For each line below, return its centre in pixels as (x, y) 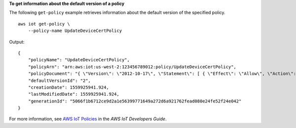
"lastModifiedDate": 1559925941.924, (74, 94)
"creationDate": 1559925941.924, (69, 87)
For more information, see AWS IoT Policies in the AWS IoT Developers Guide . (88, 119)
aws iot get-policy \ (44, 24)
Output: (17, 42)
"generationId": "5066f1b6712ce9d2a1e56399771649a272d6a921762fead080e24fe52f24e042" (135, 101)
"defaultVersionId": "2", (59, 80)
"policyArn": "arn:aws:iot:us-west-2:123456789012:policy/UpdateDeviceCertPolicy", (132, 67)
